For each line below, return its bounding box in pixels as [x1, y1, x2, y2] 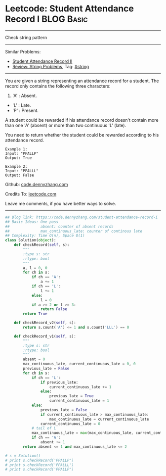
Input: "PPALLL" [5, 168, 39, 173]
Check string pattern [5, 34, 47, 40]
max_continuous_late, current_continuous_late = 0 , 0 [23, 362, 136, 367]
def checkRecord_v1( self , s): [14, 333, 77, 339]
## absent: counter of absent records [5, 224, 114, 229]
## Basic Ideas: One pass [5, 219, 58, 224]
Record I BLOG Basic [5, 13, 88, 25]
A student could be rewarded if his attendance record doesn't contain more [5, 117, 159, 123]
